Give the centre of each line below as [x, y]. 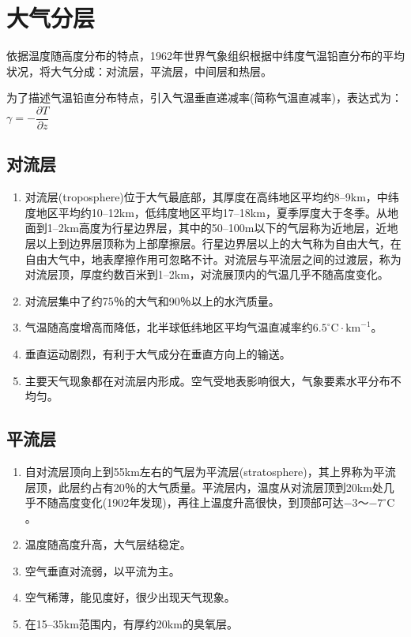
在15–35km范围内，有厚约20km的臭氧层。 [131, 624]
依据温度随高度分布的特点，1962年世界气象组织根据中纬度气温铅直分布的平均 [205, 56]
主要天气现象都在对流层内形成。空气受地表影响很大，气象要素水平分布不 [213, 380]
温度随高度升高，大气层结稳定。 [108, 544]
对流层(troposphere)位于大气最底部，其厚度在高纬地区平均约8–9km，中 [206, 197]
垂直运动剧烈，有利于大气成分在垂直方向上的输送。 [158, 353]
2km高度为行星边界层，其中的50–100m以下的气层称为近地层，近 [222, 228]
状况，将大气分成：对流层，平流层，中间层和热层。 [139, 71]
